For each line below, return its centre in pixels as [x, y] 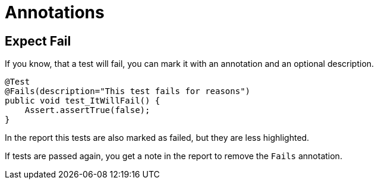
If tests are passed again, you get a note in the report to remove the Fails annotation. [174, 156]
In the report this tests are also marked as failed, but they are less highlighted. [157, 138]
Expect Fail [38, 41]
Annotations [55, 12]
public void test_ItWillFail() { [83, 101]
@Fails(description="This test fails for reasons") [128, 91]
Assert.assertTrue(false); [87, 110]
